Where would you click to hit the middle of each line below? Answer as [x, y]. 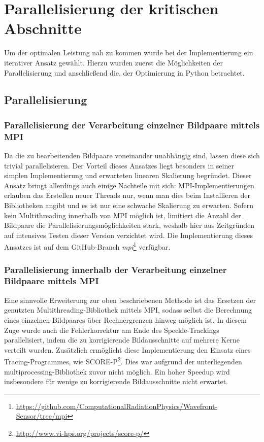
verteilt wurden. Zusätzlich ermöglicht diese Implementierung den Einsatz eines [127, 349]
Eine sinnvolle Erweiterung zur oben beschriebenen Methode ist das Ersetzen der [130, 300]
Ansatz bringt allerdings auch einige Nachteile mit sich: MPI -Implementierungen [129, 185]
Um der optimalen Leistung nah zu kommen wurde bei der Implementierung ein [129, 53]
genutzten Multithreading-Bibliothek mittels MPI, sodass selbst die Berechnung [128, 310]
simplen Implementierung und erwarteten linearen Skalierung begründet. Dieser [128, 175]
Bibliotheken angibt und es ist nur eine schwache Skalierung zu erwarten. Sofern [129, 205]
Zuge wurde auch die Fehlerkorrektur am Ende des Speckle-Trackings [112, 330]
